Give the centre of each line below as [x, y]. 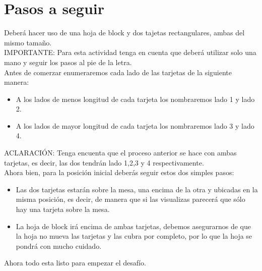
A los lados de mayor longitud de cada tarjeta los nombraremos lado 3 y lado [135, 125]
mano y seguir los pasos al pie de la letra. [68, 62]
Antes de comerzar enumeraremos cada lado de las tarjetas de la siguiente [118, 72]
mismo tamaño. [28, 42]
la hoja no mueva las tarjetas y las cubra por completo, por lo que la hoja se [134, 236]
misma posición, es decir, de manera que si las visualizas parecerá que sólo [130, 199]
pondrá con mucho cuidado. [59, 246]
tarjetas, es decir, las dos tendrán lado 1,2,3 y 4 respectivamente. [104, 162]
